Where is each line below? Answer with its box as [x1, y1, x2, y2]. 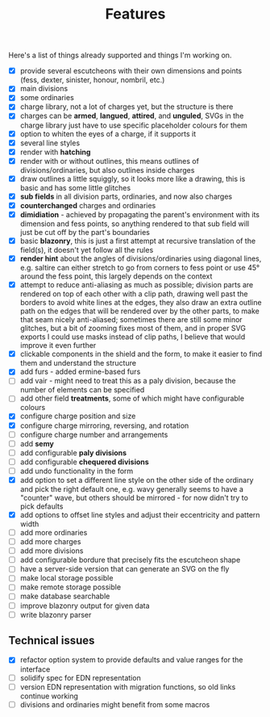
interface [19, 664, 51, 674]
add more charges [19, 537, 81, 547]
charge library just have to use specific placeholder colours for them [19, 120, 247, 130]
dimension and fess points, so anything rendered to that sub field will [19, 219, 250, 229]
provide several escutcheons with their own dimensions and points [19, 66, 243, 76]
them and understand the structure [19, 358, 137, 368]
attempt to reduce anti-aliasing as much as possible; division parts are [19, 280, 254, 290]
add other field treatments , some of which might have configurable [19, 393, 244, 404]
